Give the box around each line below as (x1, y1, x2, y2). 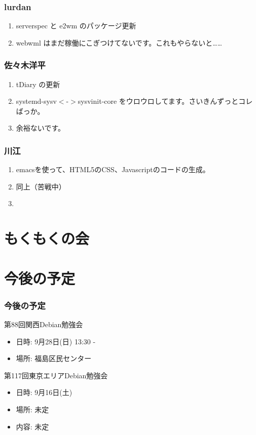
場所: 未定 (16, 404, 49, 414)
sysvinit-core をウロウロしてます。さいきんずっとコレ (78, 96, 253, 106)
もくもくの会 (4, 228, 90, 249)
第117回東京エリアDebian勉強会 (4, 370, 108, 380)
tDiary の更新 (16, 78, 60, 89)
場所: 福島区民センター (16, 353, 92, 364)
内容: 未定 (16, 421, 49, 431)
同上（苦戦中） (16, 181, 66, 191)
